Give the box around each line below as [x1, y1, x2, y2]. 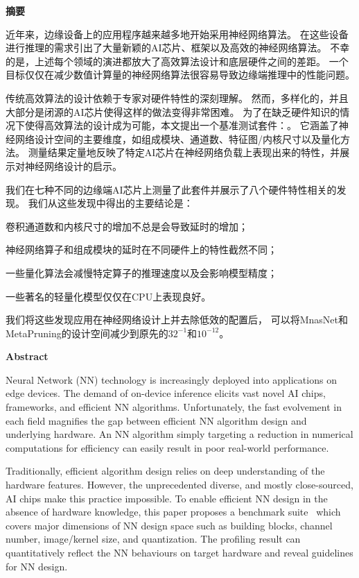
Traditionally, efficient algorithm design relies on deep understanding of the [6, 464, 325, 478]
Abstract [6, 349, 49, 364]
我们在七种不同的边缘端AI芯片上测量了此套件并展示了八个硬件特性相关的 [6, 182, 337, 196]
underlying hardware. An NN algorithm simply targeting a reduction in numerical [6, 427, 353, 441]
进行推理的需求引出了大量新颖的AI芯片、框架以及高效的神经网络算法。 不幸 [6, 40, 350, 55]
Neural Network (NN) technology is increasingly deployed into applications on [6, 372, 337, 386]
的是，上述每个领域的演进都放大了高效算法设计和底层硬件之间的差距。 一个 [6, 53, 349, 68]
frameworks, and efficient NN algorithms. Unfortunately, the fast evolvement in [6, 400, 342, 414]
